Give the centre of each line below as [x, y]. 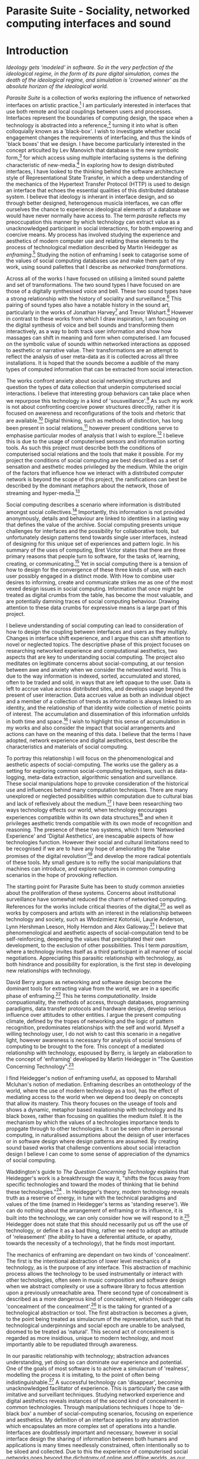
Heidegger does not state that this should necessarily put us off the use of [97, 1224]
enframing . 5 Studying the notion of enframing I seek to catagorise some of [97, 254]
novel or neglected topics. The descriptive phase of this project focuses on [98, 644]
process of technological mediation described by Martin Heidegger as [92, 247]
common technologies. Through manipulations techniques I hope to [89, 1407]
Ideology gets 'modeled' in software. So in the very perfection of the [90, 67]
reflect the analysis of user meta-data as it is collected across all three [92, 356]
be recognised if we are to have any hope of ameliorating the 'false [88, 849]
